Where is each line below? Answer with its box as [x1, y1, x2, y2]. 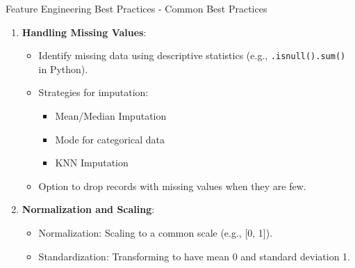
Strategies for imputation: [38, 85, 149, 100]
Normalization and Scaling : [22, 202, 155, 216]
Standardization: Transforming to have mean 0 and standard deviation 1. [38, 249, 350, 263]
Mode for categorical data [55, 132, 165, 146]
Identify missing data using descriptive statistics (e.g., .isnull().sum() [38, 48, 346, 63]
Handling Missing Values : [22, 24, 147, 39]
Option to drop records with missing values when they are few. [38, 178, 306, 193]
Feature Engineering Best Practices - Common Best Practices [6, 1, 267, 15]
